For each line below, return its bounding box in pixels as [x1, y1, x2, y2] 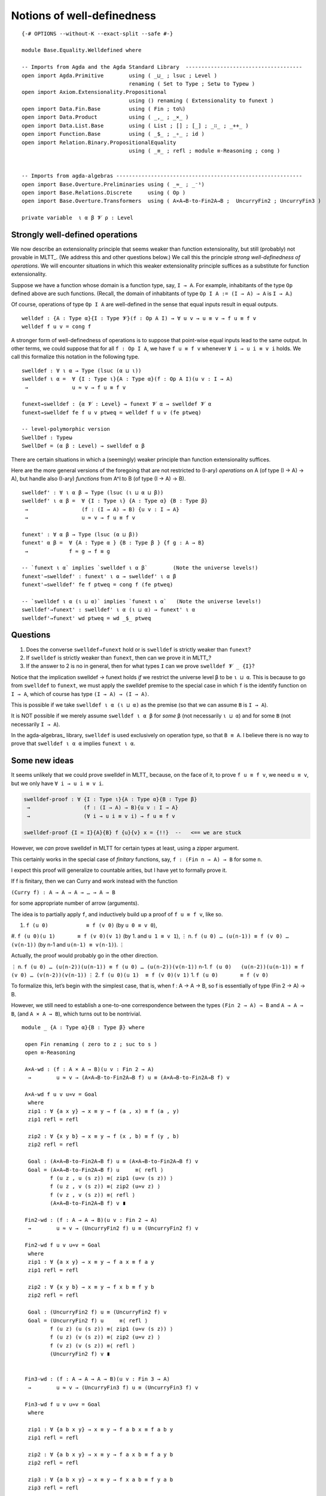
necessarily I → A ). [11, 720, 60, 728]
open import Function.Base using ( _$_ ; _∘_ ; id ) [22, 130, 205, 138]
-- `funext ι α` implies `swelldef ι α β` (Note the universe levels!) [22, 564, 258, 571]
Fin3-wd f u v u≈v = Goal [25, 1401, 101, 1407]
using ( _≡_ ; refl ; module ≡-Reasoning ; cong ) [129, 147, 281, 154]
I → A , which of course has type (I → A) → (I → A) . [11, 690, 150, 697]
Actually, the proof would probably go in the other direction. [11, 952, 159, 959]
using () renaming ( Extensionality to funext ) [129, 97, 275, 104]
